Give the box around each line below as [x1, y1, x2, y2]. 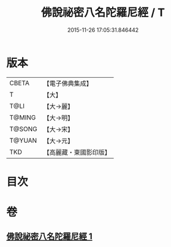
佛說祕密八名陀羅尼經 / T [40, 6, 165, 20]
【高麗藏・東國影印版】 [43, 148, 112, 156]
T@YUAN [9, 136, 37, 145]
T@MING [9, 113, 36, 121]
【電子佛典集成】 [43, 79, 93, 88]
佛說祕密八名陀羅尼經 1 [6, 231, 93, 242]
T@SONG [9, 124, 38, 133]
